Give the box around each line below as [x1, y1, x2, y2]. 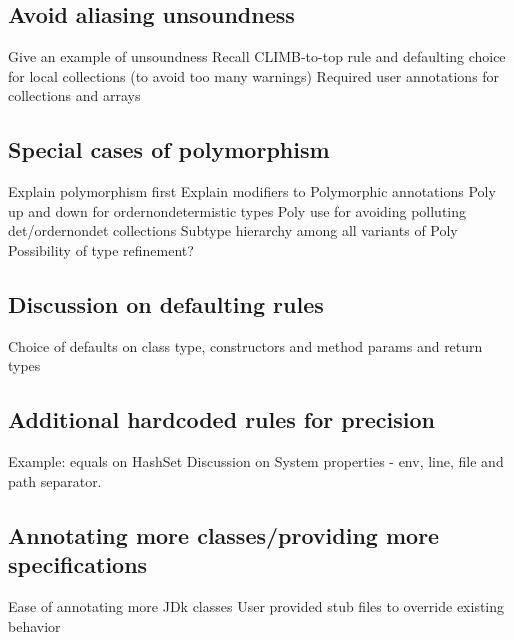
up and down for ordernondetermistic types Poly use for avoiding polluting [8, 200, 467, 221]
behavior [8, 615, 61, 636]
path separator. [8, 470, 102, 491]
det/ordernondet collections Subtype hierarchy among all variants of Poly [8, 220, 458, 241]
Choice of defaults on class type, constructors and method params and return [8, 335, 483, 356]
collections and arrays [8, 85, 141, 106]
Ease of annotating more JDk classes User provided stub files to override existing [8, 595, 505, 616]
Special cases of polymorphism [8, 134, 330, 165]
